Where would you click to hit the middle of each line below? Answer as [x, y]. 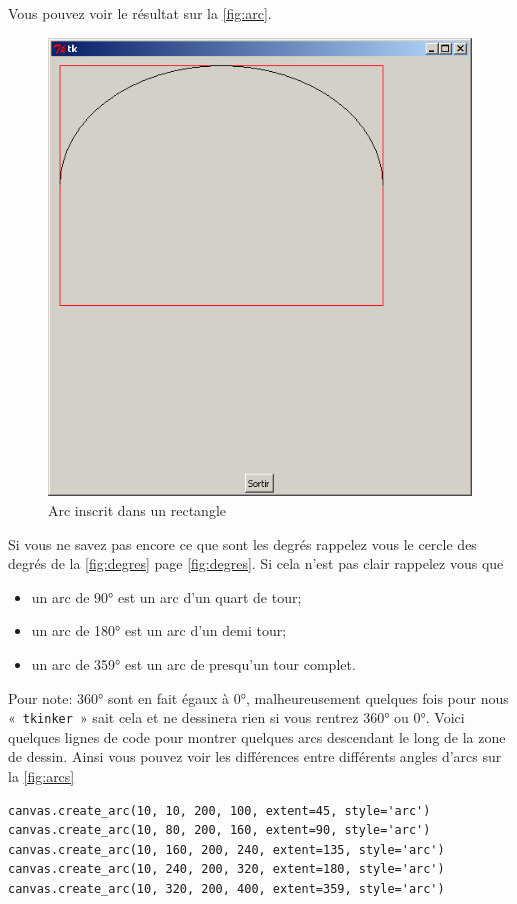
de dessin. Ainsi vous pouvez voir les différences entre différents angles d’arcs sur [255, 756]
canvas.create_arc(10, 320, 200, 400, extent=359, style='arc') [226, 888]
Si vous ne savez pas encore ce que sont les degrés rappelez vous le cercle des [242, 543]
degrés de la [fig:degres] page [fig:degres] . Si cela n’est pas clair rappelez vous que [256, 563]
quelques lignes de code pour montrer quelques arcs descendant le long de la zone [257, 736]
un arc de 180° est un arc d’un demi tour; [159, 630]
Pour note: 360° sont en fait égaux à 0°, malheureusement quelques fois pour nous [258, 697]
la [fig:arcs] [41, 775]
